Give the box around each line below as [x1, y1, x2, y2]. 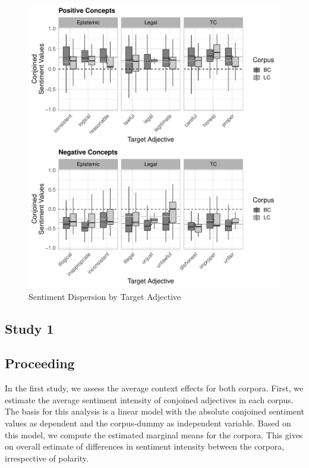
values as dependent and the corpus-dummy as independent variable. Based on [5, 417, 291, 429]
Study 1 [5, 319, 54, 337]
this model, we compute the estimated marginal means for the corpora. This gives [5, 428, 303, 441]
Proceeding [5, 354, 75, 372]
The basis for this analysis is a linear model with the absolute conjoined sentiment [5, 405, 304, 418]
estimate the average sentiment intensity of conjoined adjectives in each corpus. [5, 393, 294, 406]
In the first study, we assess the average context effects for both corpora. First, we [5, 382, 304, 394]
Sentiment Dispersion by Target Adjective [29, 290, 181, 302]
